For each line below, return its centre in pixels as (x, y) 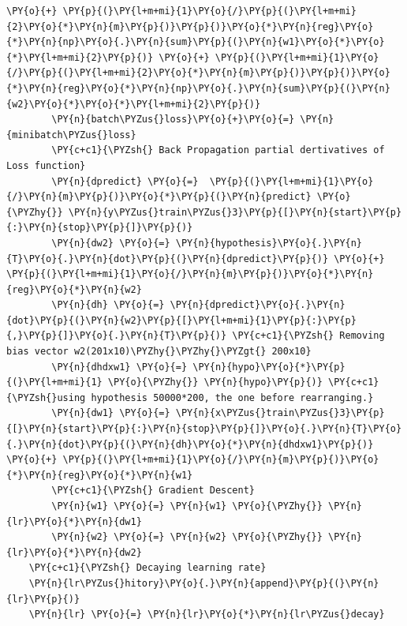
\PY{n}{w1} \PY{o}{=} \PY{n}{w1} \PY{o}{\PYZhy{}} (187, 506)
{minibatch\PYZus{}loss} (71, 135)
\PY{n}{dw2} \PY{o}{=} (111, 243)
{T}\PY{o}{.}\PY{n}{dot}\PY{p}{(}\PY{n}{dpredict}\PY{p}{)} (168, 259)
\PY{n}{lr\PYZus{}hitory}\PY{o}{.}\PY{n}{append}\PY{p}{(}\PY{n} (204, 583)
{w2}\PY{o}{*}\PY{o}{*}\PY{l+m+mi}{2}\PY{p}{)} (134, 104)
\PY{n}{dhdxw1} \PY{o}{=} (119, 367)
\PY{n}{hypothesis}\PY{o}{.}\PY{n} (269, 243)
